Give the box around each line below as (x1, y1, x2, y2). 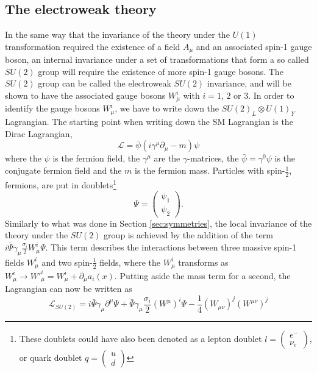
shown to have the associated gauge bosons (5, 89, 166, 102)
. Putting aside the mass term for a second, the (114, 269, 291, 282)
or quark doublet (19, 351, 82, 364)
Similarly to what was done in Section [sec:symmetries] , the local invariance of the (5, 216, 312, 229)
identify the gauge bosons (5, 102, 100, 115)
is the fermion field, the (52, 152, 140, 165)
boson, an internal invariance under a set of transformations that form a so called (5, 53, 309, 66)
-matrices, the (187, 152, 239, 165)
